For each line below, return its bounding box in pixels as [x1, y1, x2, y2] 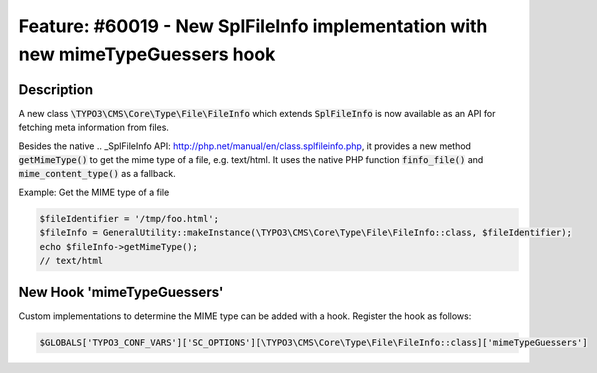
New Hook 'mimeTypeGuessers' [18, 284, 224, 301]
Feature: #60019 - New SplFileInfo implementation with [18, 15, 488, 37]
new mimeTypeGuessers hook [18, 43, 276, 65]
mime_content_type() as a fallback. [18, 168, 176, 180]
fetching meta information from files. [18, 121, 170, 134]
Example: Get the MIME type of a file [18, 186, 170, 198]
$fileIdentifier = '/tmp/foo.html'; [39, 213, 220, 224]
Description [18, 81, 94, 98]
